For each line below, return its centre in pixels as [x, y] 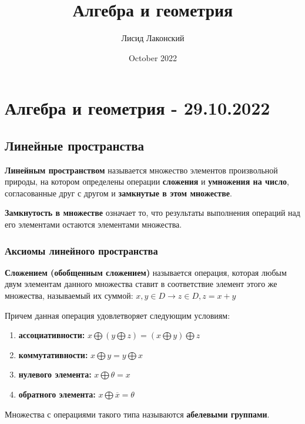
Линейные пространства [75, 145]
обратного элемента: [57, 394]
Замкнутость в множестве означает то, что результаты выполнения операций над [152, 213]
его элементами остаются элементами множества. [93, 224]
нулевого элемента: [55, 374]
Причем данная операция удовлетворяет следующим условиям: [118, 315]
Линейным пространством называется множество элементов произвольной [141, 170]
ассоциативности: [52, 335]
